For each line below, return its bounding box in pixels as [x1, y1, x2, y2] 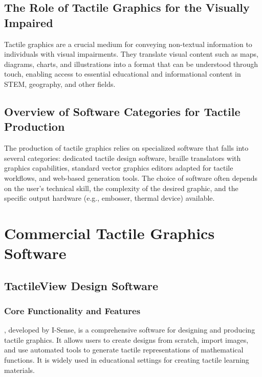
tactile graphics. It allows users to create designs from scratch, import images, [4, 334, 249, 345]
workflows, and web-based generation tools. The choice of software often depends [4, 172, 258, 183]
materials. [4, 364, 35, 375]
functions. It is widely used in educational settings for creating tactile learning [4, 355, 249, 365]
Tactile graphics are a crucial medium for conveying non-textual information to [4, 38, 252, 49]
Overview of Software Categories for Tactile [4, 103, 241, 119]
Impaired [4, 14, 53, 30]
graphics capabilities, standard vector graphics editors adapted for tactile [4, 162, 233, 173]
